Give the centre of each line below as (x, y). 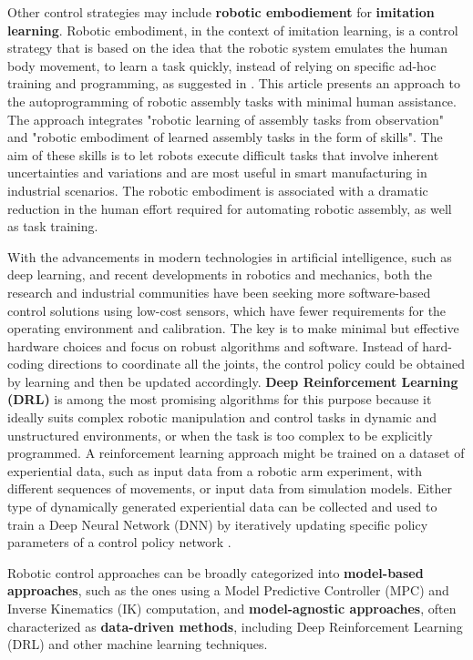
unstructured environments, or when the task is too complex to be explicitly (220, 435)
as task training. (53, 226)
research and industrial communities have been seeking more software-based (219, 292)
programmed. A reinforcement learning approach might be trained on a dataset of (236, 453)
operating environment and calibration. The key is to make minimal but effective (233, 328)
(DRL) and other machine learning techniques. (138, 644)
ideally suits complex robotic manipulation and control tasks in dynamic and (222, 417)
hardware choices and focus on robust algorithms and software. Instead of (213, 345)
